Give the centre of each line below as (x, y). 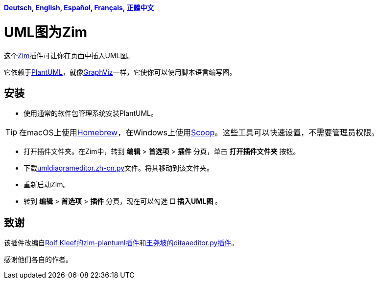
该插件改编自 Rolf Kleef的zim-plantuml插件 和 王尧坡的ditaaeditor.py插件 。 (121, 243)
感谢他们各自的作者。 (38, 260)
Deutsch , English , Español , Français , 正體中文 (79, 8)
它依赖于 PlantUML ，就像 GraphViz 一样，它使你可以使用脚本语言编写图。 (120, 72)
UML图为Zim (46, 32)
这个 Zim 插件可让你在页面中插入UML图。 (69, 55)
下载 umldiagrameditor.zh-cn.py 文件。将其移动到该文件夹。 (119, 168)
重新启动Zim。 (47, 185)
